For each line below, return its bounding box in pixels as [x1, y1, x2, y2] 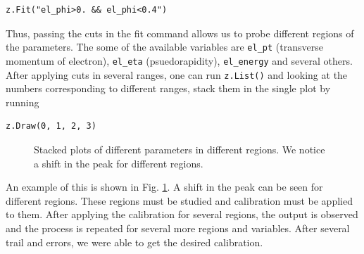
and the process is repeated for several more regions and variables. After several [6, 220, 350, 235]
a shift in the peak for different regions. [34, 155, 203, 170]
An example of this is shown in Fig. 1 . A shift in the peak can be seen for [6, 179, 323, 194]
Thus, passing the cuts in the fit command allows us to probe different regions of [6, 25, 354, 40]
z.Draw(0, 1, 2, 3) [6, 121, 96, 132]
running [6, 94, 39, 109]
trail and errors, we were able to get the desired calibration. [6, 234, 263, 249]
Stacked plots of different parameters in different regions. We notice [34, 141, 325, 156]
